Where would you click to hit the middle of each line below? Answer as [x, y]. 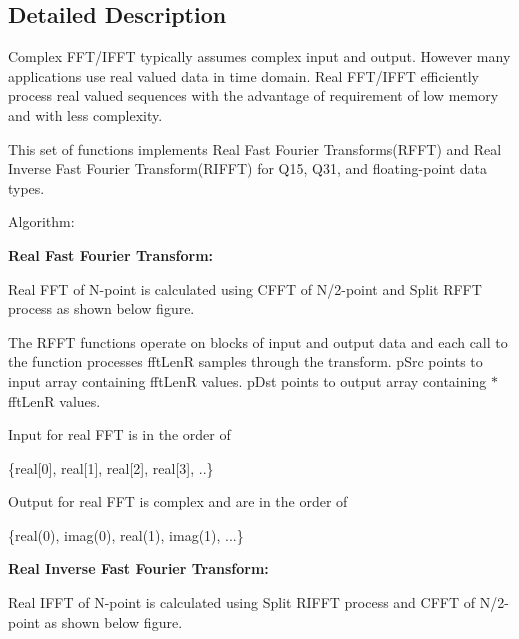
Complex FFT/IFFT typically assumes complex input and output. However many [259, 56]
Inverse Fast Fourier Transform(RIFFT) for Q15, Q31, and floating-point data [248, 168]
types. [26, 187]
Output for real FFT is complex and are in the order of [178, 501]
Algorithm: [41, 221]
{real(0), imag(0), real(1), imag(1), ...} [126, 534]
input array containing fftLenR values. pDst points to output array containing [247, 380]
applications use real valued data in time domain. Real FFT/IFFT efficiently [243, 75]
